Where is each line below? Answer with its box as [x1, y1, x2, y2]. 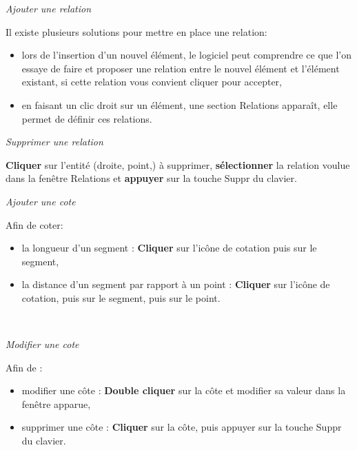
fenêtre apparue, [21, 396, 91, 411]
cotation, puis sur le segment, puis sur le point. [21, 290, 221, 305]
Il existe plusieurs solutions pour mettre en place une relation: [6, 24, 267, 39]
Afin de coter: [6, 217, 63, 232]
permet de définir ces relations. [21, 111, 152, 125]
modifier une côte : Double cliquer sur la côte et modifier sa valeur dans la [21, 383, 346, 398]
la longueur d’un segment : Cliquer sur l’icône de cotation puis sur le [21, 241, 317, 255]
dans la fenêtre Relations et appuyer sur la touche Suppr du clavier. [6, 171, 297, 185]
